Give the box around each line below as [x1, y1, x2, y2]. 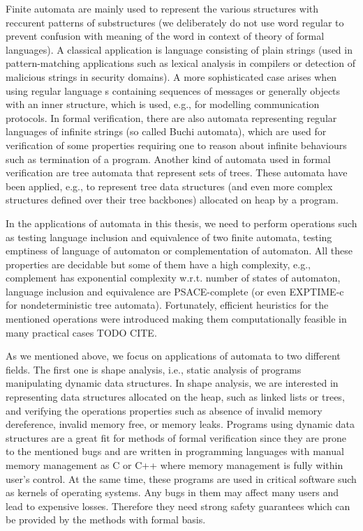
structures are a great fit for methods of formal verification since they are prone [6, 430, 346, 445]
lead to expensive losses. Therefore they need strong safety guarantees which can [6, 498, 350, 513]
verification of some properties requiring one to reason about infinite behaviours [6, 137, 347, 152]
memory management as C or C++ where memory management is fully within [6, 458, 343, 472]
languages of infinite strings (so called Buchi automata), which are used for [6, 124, 327, 139]
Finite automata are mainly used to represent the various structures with [6, 1, 319, 15]
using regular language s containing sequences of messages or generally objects [6, 83, 341, 98]
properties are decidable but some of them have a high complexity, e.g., [6, 256, 311, 271]
